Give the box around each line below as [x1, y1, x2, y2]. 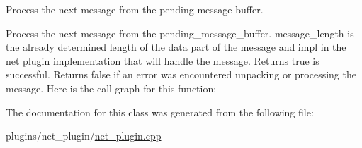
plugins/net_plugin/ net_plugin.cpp [6, 128, 162, 143]
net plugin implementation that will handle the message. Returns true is [6, 53, 319, 68]
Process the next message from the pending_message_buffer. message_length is [6, 25, 354, 40]
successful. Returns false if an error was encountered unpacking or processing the [6, 67, 356, 82]
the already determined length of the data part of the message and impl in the [6, 39, 346, 54]
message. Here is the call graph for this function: [6, 80, 217, 95]
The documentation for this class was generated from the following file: [6, 104, 314, 119]
